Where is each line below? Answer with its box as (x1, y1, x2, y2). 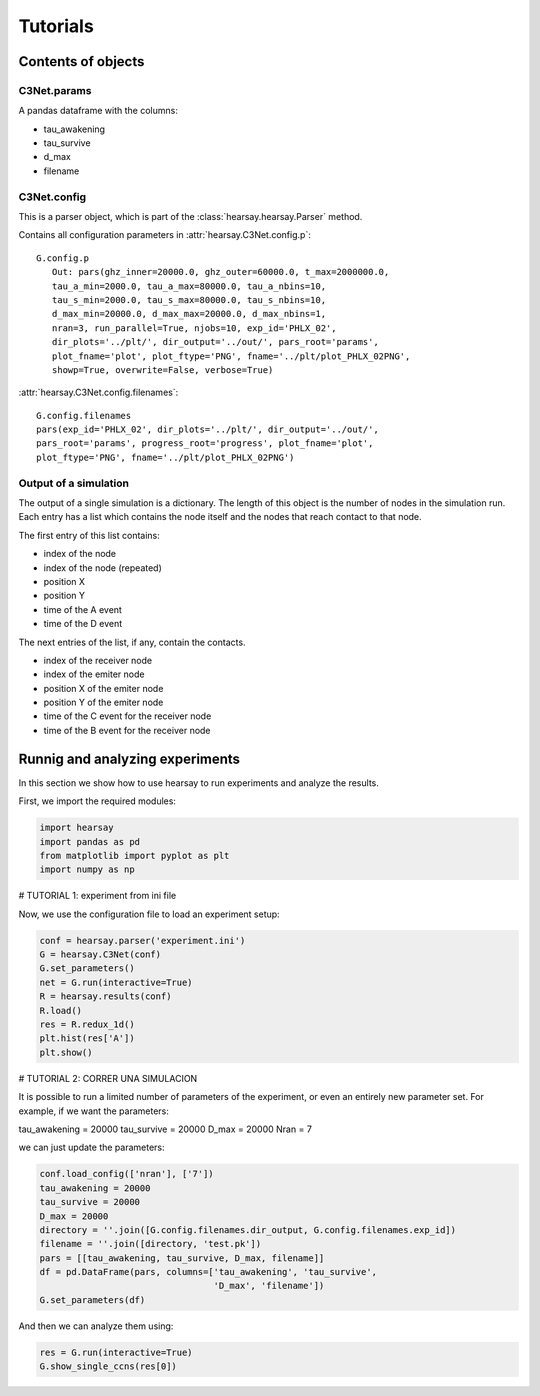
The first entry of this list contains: (18, 529, 160, 541)
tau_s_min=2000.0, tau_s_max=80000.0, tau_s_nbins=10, (51, 294, 327, 305)
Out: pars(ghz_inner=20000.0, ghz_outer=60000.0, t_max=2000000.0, (51, 266, 390, 278)
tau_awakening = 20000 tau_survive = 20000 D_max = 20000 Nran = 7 (18, 1123, 312, 1135)
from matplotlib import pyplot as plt (39, 850, 230, 861)
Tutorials (18, 15, 94, 37)
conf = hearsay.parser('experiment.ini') (39, 935, 246, 946)
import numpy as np (39, 864, 135, 875)
